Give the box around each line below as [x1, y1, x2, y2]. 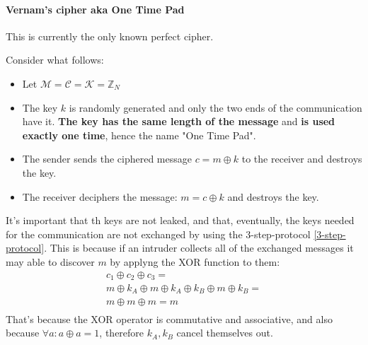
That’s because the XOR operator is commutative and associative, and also [6, 311, 333, 326]
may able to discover [6, 254, 95, 269]
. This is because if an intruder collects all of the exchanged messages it [44, 240, 354, 255]
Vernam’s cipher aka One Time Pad [6, 1, 185, 16]
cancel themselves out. [176, 325, 273, 340]
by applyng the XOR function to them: [110, 254, 280, 269]
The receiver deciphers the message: [22, 189, 178, 204]
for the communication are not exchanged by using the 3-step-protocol [6, 226, 311, 241]
